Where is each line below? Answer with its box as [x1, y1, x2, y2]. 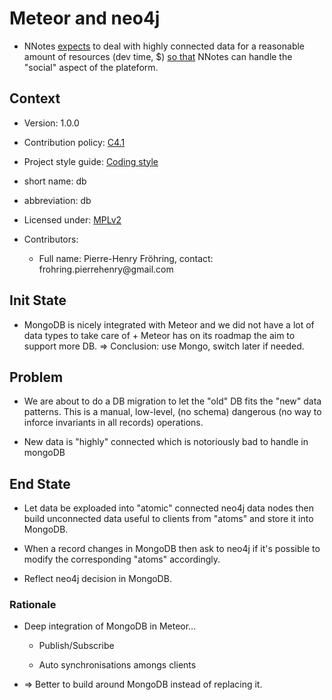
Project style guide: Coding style [23, 155, 159, 167]
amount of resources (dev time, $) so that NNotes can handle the [23, 50, 293, 62]
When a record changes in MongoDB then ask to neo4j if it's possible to [23, 543, 321, 555]
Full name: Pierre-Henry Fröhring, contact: [38, 252, 214, 264]
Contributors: [23, 233, 79, 245]
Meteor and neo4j [9, 7, 161, 30]
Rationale [9, 598, 57, 612]
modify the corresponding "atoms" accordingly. [23, 553, 221, 566]
